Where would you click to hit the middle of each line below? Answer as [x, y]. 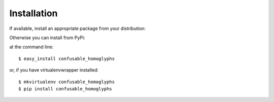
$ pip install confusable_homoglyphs [65, 89]
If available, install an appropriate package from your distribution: [77, 28]
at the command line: [31, 47]
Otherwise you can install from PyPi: [47, 38]
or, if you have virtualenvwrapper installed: [54, 70]
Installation [33, 13]
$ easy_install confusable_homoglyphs [67, 59]
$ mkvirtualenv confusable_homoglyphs [67, 82]
